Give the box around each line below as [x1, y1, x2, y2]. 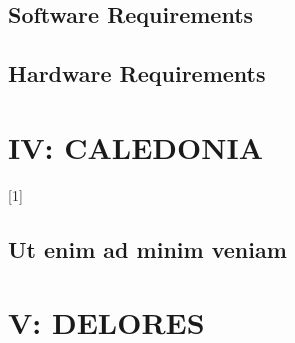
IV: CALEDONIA [8, 126, 263, 167]
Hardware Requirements [8, 58, 266, 89]
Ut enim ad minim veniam [8, 233, 287, 264]
